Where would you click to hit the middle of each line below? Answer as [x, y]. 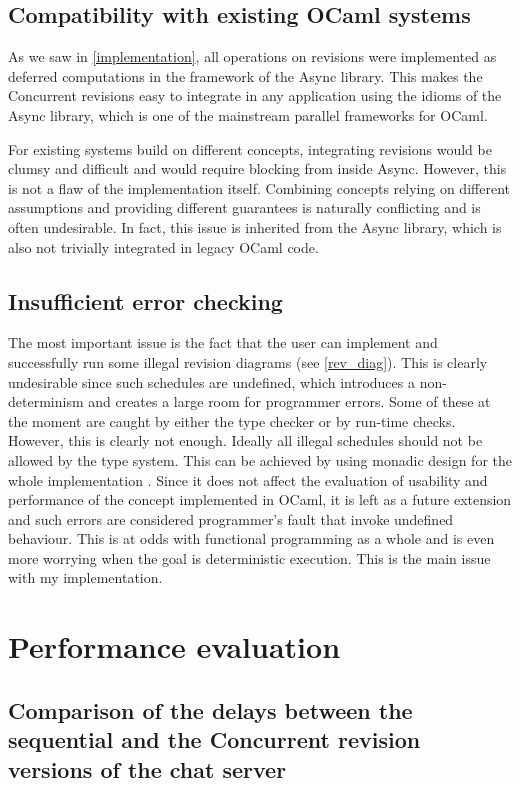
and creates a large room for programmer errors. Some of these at [289, 401]
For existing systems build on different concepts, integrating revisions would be [250, 148]
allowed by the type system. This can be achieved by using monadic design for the [260, 459]
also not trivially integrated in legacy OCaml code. [163, 246]
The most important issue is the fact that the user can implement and [223, 342]
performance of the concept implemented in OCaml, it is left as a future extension [260, 499]
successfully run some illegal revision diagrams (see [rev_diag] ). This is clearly [248, 361]
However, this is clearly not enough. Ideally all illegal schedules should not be [245, 440]
